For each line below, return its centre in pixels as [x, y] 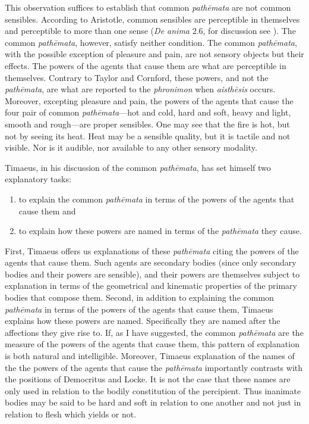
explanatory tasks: [38, 179]
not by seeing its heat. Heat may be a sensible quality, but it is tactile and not [148, 135]
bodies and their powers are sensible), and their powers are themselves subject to [152, 274]
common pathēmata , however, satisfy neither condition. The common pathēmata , [151, 42]
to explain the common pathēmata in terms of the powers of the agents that [157, 199]
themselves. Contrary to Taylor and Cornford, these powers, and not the [137, 77]
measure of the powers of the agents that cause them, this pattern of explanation [152, 344]
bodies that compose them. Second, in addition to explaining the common [139, 297]
